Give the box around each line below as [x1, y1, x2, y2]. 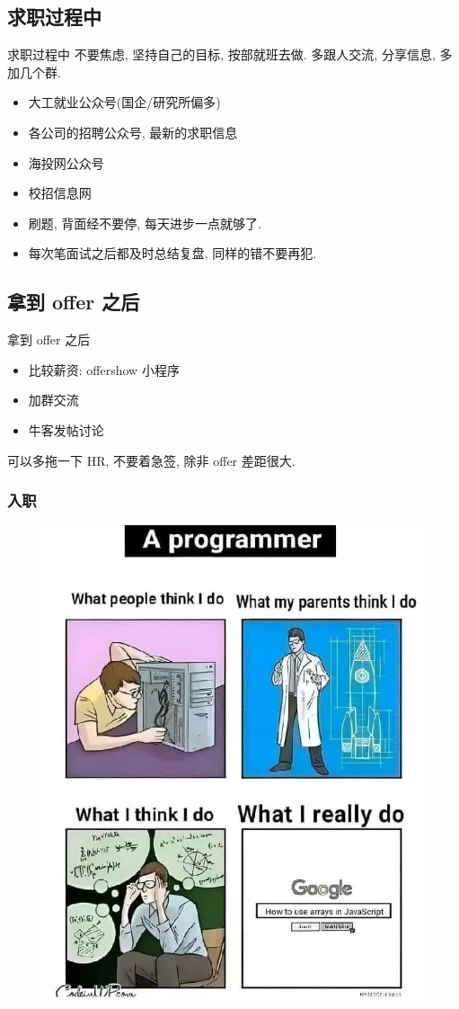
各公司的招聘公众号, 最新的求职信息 [28, 122, 238, 141]
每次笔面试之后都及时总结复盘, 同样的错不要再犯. [28, 244, 317, 263]
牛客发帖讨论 [28, 420, 104, 439]
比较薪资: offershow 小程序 [28, 360, 180, 379]
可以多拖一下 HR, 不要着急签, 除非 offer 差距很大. [7, 451, 296, 469]
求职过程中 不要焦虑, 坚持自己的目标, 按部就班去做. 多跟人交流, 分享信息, [7, 45, 436, 64]
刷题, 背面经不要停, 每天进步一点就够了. [28, 213, 261, 232]
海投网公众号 [28, 153, 104, 172]
